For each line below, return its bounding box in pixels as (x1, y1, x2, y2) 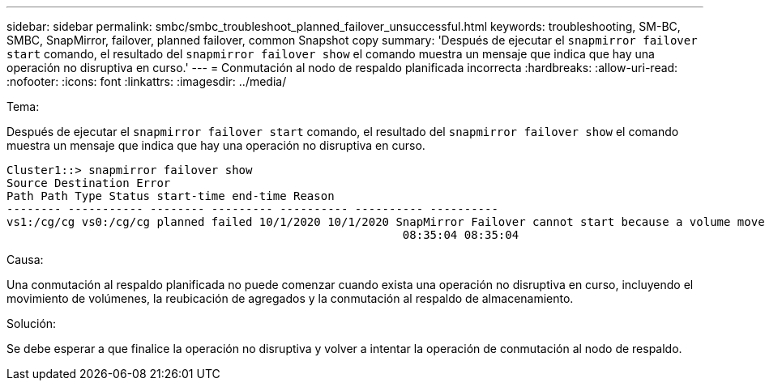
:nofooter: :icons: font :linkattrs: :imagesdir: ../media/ (6, 74, 287, 88)
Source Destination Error (6, 176, 171, 189)
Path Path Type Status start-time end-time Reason (6, 189, 335, 202)
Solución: (6, 317, 57, 330)
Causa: (6, 253, 44, 266)
